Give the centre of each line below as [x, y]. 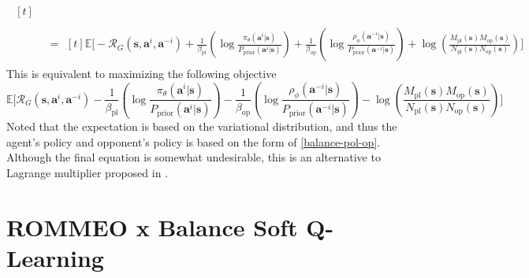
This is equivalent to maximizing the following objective [142, 74]
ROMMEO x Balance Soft [152, 226]
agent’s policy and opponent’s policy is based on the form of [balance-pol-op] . [194, 141]
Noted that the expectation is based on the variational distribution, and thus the [202, 126]
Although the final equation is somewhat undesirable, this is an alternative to [194, 157]
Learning [55, 258]
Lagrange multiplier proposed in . [87, 173]
